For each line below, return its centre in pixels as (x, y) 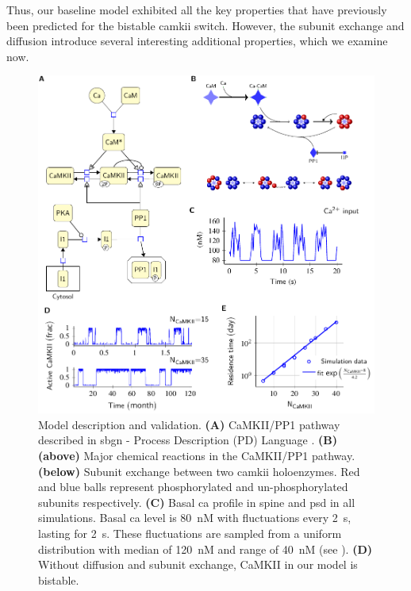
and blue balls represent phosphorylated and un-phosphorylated (193, 487)
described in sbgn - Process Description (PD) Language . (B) (188, 440)
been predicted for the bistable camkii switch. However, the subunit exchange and (205, 25)
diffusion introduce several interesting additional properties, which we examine (197, 41)
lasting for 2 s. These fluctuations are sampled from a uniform (190, 533)
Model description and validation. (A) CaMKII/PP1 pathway (189, 424)
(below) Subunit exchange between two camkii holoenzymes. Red (199, 471)
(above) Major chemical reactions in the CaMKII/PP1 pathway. (197, 455)
